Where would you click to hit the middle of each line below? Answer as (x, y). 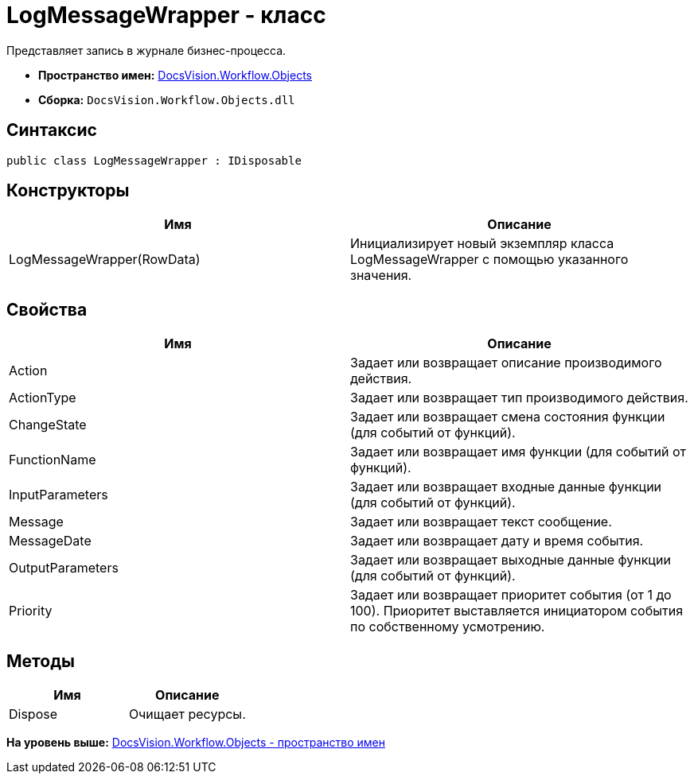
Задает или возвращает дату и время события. (497, 541)
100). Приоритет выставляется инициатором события (517, 611)
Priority (31, 611)
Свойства (47, 309)
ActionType (43, 398)
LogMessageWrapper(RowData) (105, 260)
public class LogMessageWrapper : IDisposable (154, 160)
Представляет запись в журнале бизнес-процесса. (146, 50)
